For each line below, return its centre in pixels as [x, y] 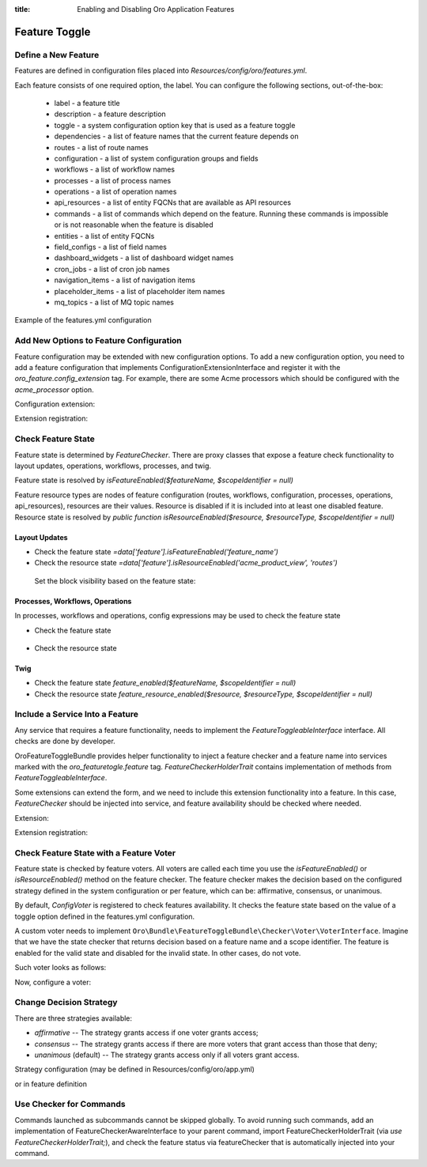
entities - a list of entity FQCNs [104, 236]
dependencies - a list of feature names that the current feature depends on [176, 136]
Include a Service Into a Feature [76, 714]
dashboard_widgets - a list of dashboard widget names [144, 258]
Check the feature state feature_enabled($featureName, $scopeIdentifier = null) [165, 683]
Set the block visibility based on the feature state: [115, 580]
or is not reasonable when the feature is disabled [134, 225]
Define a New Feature [57, 55]
